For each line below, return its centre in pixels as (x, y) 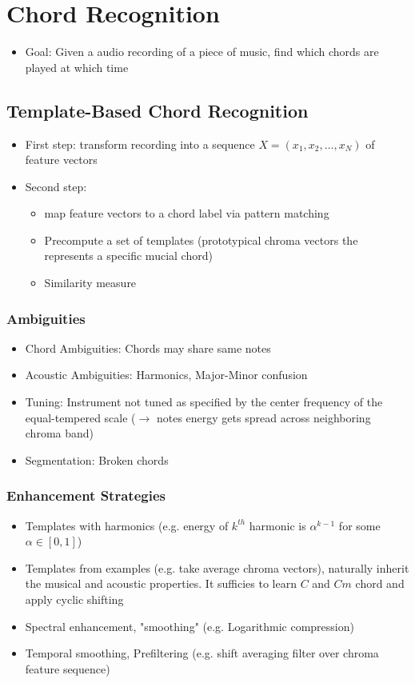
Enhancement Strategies (86, 495)
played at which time (77, 67)
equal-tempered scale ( (80, 417)
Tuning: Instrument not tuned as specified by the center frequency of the (204, 402)
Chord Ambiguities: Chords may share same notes (148, 347)
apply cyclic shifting (74, 599)
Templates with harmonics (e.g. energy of (127, 525)
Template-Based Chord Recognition (158, 110)
